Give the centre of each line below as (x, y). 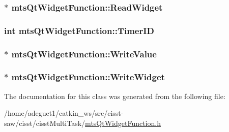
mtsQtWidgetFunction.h (123, 123)
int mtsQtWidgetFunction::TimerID (79, 30)
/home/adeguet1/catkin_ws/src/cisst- (64, 113)
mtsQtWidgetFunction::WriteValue (84, 54)
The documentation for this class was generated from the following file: (115, 96)
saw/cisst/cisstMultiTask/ (45, 123)
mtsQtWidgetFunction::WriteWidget (88, 77)
